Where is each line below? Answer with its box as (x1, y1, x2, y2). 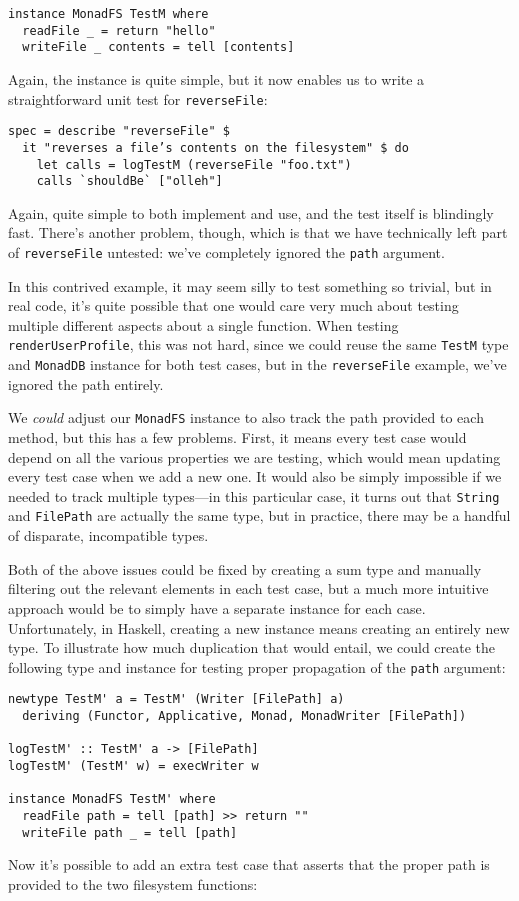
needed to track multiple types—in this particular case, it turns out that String (8, 485, 500, 506)
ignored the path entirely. (8, 373, 164, 394)
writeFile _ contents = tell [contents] (22, 40, 295, 55)
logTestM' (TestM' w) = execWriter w (8, 758, 259, 773)
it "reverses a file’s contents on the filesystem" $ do (22, 140, 409, 155)
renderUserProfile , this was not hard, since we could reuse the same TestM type (8, 334, 509, 355)
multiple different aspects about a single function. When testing (8, 314, 399, 335)
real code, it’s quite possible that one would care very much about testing (8, 295, 459, 316)
